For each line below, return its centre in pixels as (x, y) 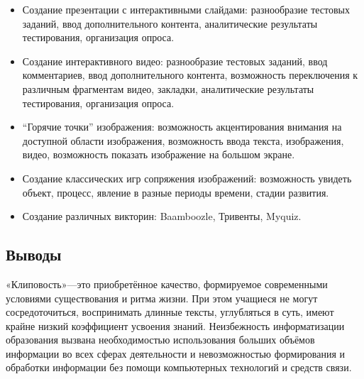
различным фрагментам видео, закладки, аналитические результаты (168, 88)
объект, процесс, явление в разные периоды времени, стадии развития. (176, 192)
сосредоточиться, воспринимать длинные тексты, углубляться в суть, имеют (170, 312)
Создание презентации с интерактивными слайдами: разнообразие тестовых (186, 9)
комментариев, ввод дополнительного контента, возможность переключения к (190, 75)
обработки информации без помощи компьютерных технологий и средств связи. (179, 367)
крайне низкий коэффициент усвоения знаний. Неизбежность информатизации (175, 325)
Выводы (34, 254)
